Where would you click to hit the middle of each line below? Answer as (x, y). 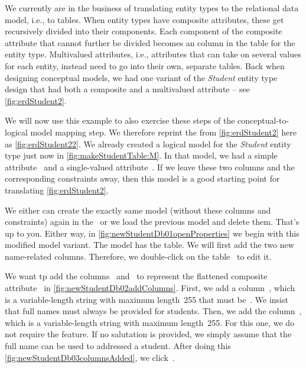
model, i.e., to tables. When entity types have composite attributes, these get (144, 19)
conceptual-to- (263, 120)
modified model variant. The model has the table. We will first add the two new (149, 245)
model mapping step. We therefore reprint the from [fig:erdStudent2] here (163, 132)
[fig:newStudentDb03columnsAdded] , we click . (90, 357)
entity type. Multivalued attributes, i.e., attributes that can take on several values (153, 54)
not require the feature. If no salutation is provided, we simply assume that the (148, 334)
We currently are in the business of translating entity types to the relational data (152, 8)
